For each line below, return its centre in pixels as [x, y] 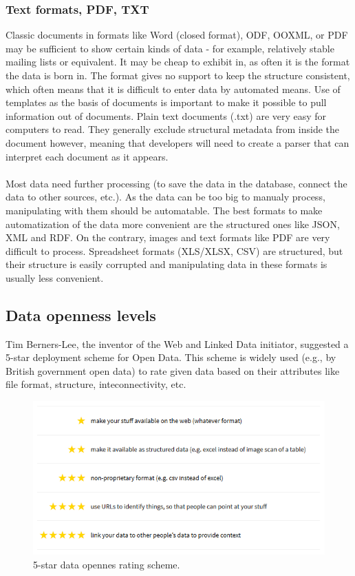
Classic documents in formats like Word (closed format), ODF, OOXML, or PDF [177, 35]
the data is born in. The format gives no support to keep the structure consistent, [178, 75]
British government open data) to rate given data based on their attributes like [173, 370]
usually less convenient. [55, 277]
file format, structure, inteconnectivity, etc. [96, 384]
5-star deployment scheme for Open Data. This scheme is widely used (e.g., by [171, 357]
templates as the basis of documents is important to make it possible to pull [166, 102]
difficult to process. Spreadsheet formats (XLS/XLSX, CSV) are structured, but [174, 250]
